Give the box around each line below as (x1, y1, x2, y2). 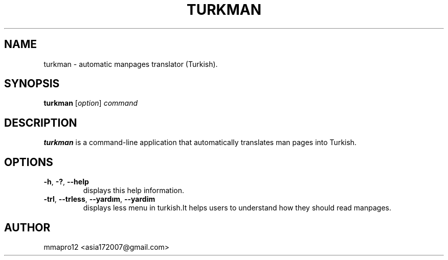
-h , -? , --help (43, 177, 89, 186)
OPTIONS (4, 155, 53, 169)
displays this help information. (83, 186, 184, 195)
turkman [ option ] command (43, 99, 138, 108)
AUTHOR (4, 221, 51, 234)
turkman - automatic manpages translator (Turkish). (43, 59, 218, 68)
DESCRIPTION (4, 116, 77, 129)
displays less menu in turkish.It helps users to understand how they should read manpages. (83, 203, 391, 212)
